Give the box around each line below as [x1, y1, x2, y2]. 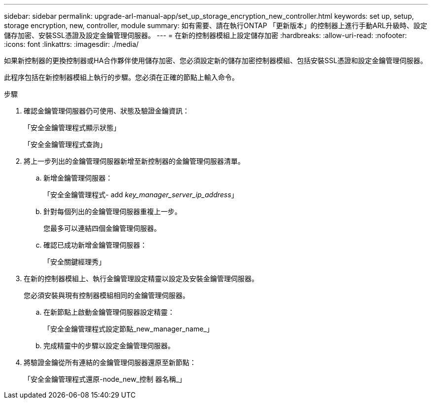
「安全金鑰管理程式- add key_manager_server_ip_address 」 [43, 190, 238, 199]
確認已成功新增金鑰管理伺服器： [43, 241, 147, 249]
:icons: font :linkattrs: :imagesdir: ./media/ [4, 40, 139, 48]
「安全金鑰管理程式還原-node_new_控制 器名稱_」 [24, 375, 186, 383]
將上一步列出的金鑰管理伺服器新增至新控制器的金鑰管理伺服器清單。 [24, 157, 245, 165]
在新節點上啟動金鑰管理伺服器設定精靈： [43, 308, 175, 316]
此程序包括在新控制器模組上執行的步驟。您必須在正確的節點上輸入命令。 [4, 73, 239, 81]
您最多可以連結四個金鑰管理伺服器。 [43, 224, 161, 232]
